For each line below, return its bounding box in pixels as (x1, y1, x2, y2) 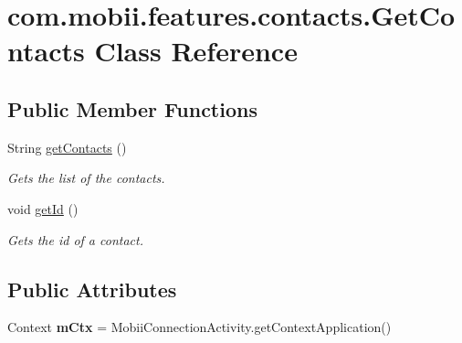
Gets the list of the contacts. (7, 168, 165, 188)
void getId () (7, 198, 79, 218)
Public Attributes (7, 274, 177, 303)
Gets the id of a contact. (7, 230, 143, 249)
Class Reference (94, 32, 298, 70)
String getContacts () (7, 137, 127, 156)
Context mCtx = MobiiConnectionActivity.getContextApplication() (7, 317, 392, 337)
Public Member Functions (7, 94, 257, 123)
